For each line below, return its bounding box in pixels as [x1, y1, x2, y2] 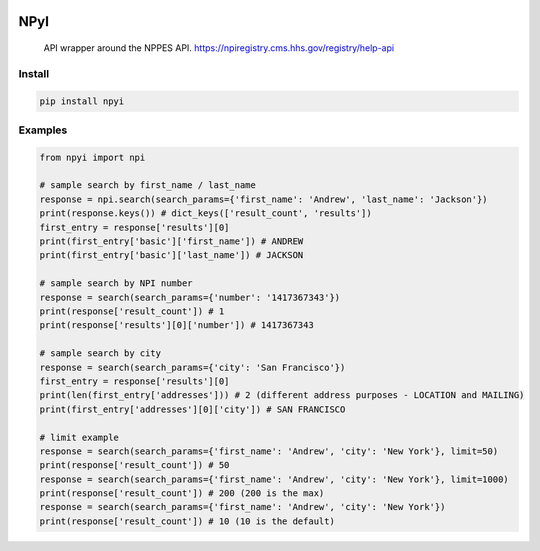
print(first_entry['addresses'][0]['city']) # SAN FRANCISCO [39, 403, 346, 415]
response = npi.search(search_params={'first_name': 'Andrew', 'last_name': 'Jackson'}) [39, 193, 489, 205]
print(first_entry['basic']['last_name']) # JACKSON [39, 250, 304, 261]
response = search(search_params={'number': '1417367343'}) [39, 291, 341, 303]
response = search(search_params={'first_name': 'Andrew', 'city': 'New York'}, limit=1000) [39, 473, 509, 485]
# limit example [39, 431, 120, 443]
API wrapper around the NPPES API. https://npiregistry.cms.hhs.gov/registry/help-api [43, 42, 395, 54]
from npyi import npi [39, 151, 146, 163]
